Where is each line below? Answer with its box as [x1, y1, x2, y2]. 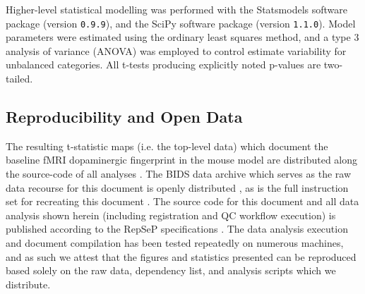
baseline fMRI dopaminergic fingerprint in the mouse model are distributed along [6, 152, 358, 167]
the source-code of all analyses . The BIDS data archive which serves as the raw [6, 166, 351, 181]
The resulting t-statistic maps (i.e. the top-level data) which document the [6, 138, 328, 153]
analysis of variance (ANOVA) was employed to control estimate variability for [6, 43, 347, 58]
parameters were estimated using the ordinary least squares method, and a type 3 [6, 30, 359, 44]
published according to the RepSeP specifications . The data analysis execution [6, 221, 348, 236]
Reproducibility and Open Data [6, 106, 243, 128]
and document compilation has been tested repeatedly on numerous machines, [6, 235, 344, 250]
